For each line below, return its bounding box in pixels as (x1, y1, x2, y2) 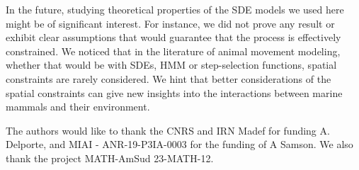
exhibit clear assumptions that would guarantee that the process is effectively (6, 30, 341, 45)
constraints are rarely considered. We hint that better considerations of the (6, 71, 331, 86)
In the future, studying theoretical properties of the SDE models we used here (6, 2, 344, 16)
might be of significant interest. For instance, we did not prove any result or (6, 16, 335, 30)
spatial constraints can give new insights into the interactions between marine (6, 85, 343, 100)
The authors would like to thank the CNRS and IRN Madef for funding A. (6, 123, 330, 137)
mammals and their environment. (6, 99, 150, 114)
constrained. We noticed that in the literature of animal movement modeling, (6, 43, 341, 58)
